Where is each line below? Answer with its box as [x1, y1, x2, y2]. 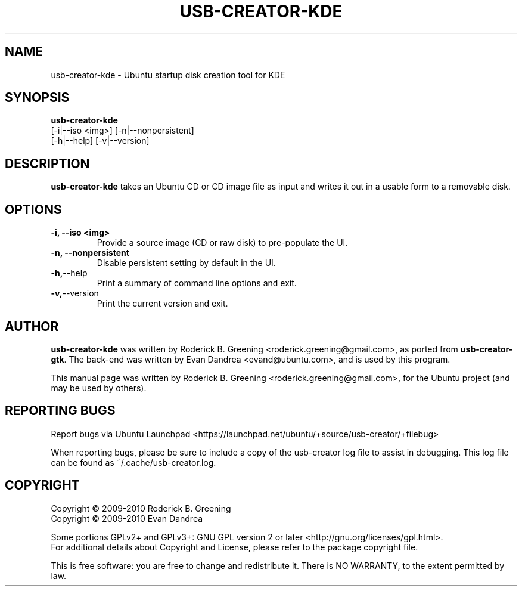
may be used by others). [51, 382, 147, 393]
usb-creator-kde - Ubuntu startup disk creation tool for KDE [51, 69, 285, 80]
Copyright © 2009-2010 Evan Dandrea [51, 513, 203, 524]
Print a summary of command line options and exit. [97, 278, 297, 289]
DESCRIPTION [5, 156, 90, 171]
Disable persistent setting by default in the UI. [97, 258, 276, 268]
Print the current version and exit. [97, 298, 228, 309]
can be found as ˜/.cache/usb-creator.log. [51, 457, 216, 468]
